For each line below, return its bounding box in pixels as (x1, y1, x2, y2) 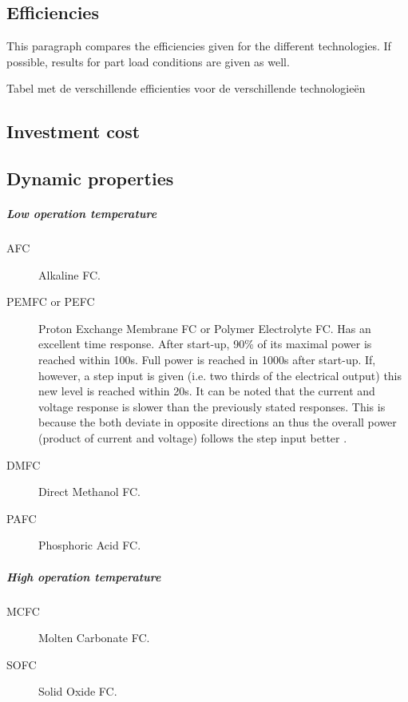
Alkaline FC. (38, 266, 101, 283)
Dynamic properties (6, 166, 174, 191)
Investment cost (6, 119, 141, 144)
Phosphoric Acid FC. (38, 537, 141, 553)
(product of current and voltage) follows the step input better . (38, 430, 347, 446)
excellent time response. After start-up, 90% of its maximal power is (38, 335, 372, 352)
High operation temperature (6, 568, 161, 585)
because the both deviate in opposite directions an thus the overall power (38, 414, 397, 430)
